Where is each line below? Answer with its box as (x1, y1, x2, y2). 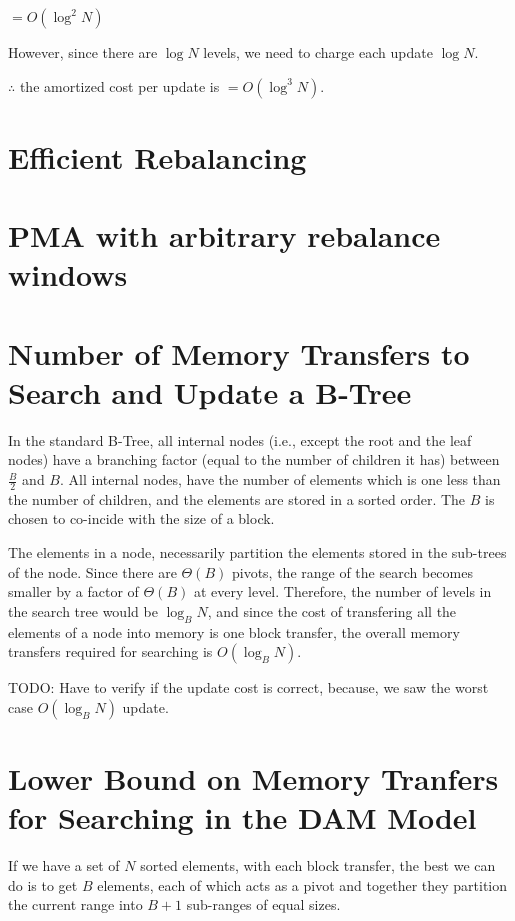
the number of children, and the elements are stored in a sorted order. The (8, 488, 466, 509)
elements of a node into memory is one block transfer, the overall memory (8, 621, 460, 642)
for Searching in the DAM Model (8, 797, 477, 838)
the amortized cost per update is (19, 75, 220, 96)
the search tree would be (8, 600, 158, 621)
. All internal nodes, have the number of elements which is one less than (59, 469, 501, 490)
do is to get (8, 874, 78, 895)
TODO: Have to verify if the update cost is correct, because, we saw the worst (8, 677, 489, 698)
